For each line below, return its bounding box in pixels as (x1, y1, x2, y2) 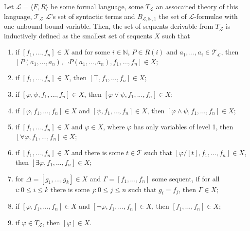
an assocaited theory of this (156, 1, 238, 11)
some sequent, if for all (152, 173, 220, 183)
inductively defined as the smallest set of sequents (4, 30, 152, 40)
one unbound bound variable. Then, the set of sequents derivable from (4, 21, 214, 31)
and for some (71, 47, 110, 57)
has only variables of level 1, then (133, 122, 233, 132)
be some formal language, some (50, 1, 143, 11)
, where (103, 122, 125, 132)
